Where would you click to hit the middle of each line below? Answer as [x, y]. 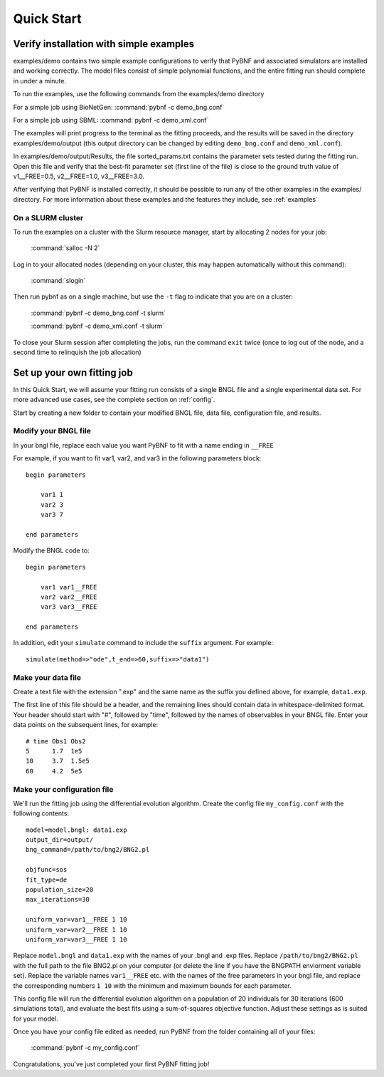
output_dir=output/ [60, 840]
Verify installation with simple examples [104, 44]
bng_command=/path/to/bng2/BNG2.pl [88, 850]
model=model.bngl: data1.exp [76, 830]
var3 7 [52, 515]
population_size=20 [60, 890]
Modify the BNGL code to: [51, 551]
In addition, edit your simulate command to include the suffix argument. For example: [143, 643]
